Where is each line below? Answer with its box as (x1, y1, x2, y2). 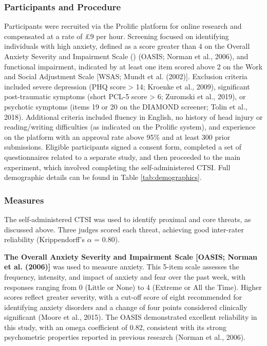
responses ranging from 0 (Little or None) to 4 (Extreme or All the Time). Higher (4, 281, 262, 292)
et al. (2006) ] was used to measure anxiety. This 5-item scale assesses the (4, 261, 239, 272)
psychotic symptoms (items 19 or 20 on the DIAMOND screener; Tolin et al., (4, 101, 247, 112)
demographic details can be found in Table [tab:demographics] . (4, 172, 202, 183)
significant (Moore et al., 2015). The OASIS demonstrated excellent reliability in (4, 312, 257, 322)
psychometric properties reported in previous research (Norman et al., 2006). (4, 332, 246, 342)
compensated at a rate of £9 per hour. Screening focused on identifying (4, 30, 229, 41)
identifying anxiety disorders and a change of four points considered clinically (4, 301, 247, 312)
